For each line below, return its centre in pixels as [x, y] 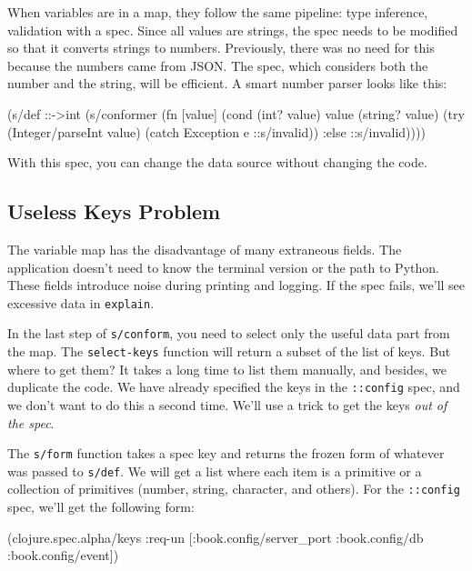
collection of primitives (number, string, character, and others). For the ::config [234, 489]
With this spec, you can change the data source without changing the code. [217, 162]
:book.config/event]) [63, 555]
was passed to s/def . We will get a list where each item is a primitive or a [215, 471]
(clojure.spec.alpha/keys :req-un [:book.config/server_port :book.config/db [216, 537]
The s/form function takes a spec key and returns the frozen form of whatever [226, 453]
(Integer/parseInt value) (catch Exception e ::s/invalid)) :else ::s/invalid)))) [216, 131]
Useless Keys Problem [114, 211]
